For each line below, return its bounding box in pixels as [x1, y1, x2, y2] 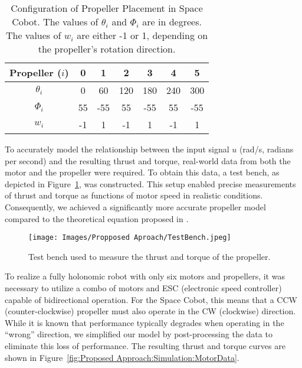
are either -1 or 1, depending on [77, 28, 208, 42]
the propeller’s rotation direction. [38, 42, 176, 56]
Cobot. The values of [12, 15, 99, 28]
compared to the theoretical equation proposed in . [5, 212, 189, 224]
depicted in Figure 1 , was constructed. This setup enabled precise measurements [5, 177, 296, 190]
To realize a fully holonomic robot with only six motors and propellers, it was [5, 270, 285, 282]
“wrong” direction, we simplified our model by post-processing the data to [5, 328, 273, 340]
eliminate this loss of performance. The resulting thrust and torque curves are [5, 339, 285, 351]
